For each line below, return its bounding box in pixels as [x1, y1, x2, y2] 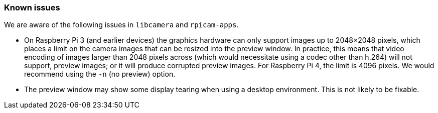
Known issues [4, 2, 60, 12]
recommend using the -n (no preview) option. [24, 70, 176, 79]
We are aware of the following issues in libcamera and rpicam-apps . [4, 20, 239, 29]
